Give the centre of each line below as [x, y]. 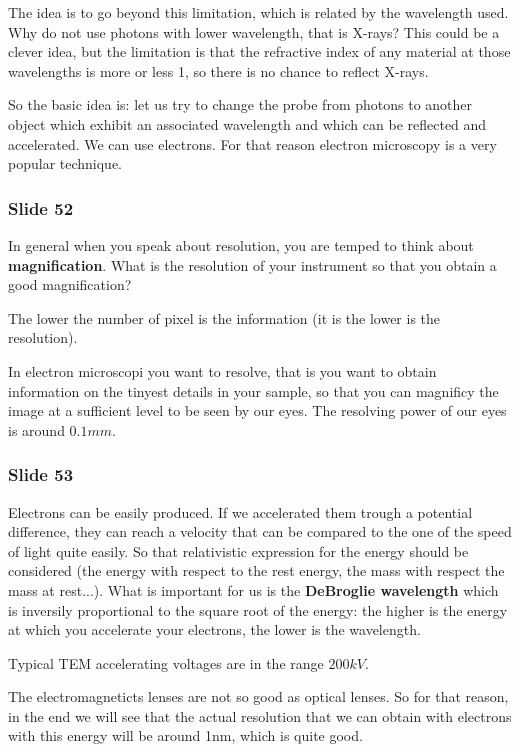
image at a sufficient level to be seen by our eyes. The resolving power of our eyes [257, 410]
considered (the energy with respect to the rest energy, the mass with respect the [256, 570]
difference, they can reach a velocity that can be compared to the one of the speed [260, 531]
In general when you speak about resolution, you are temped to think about [241, 244]
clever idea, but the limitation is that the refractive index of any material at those [259, 51]
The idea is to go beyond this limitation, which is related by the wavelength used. [258, 12]
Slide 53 [41, 474]
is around [36, 429]
